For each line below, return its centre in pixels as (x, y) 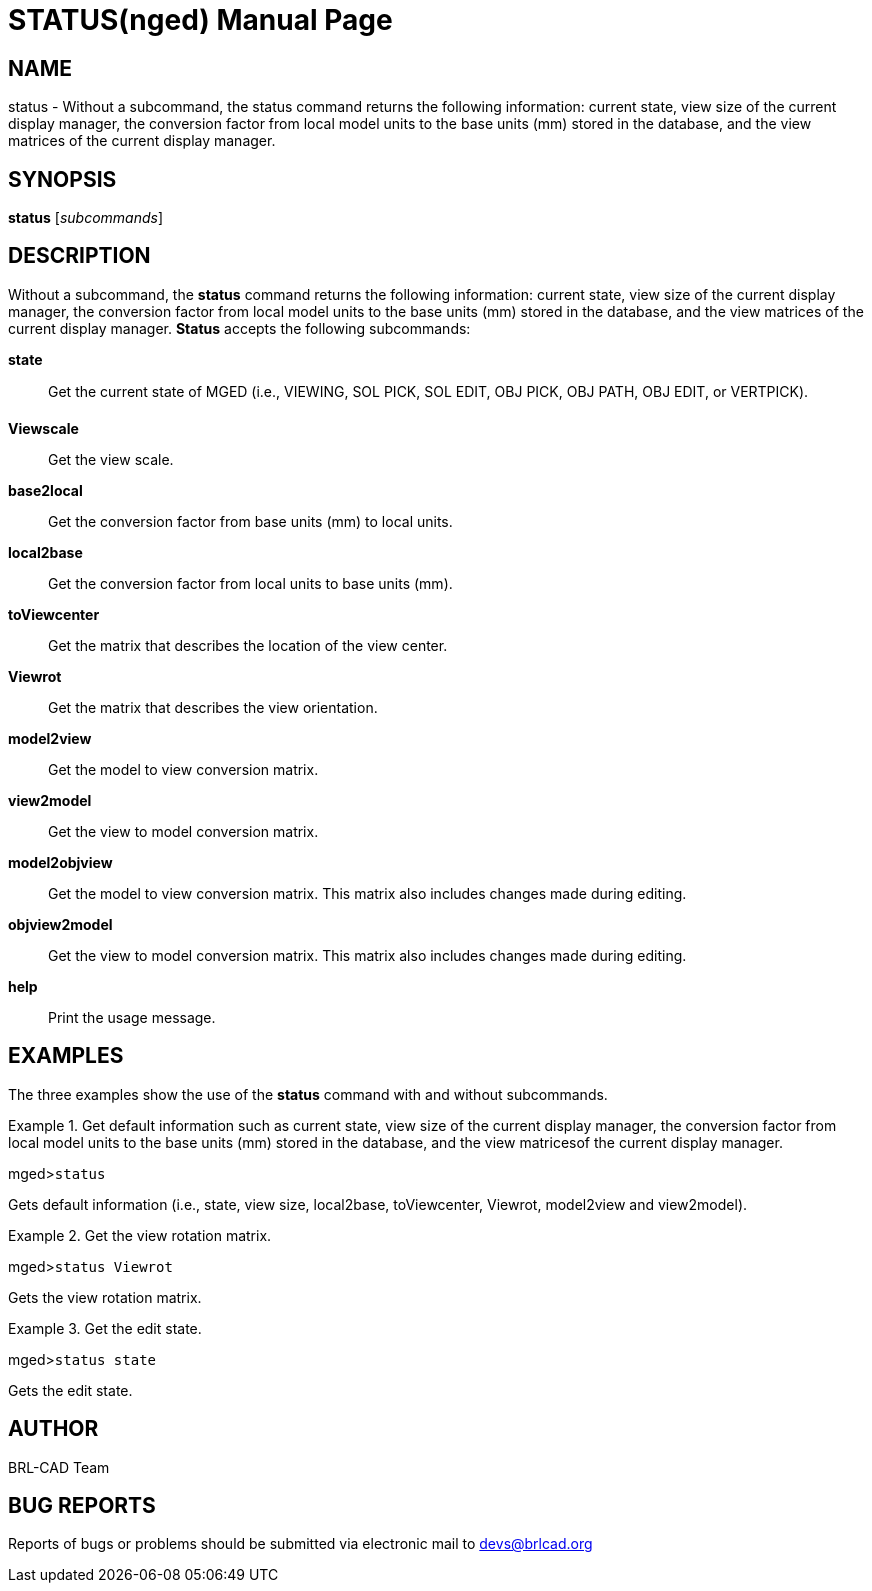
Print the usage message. (132, 1017)
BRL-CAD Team (59, 1467)
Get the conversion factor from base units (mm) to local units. (250, 521)
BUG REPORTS (82, 1505)
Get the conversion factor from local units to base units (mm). (250, 583)
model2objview (60, 862)
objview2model (60, 924)
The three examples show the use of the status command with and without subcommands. (308, 1094)
